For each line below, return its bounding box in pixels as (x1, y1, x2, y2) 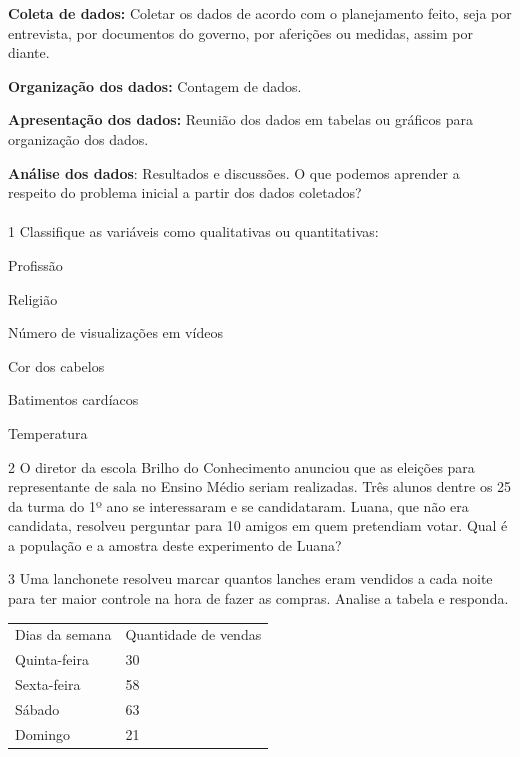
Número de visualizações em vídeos (8, 322, 223, 343)
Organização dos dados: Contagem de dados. (8, 75, 302, 96)
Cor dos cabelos (8, 355, 105, 376)
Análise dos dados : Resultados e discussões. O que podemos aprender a (8, 162, 460, 183)
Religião (8, 288, 58, 309)
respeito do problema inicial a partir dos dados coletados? (8, 182, 362, 203)
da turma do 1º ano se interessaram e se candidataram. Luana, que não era (8, 495, 469, 516)
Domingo (15, 723, 71, 744)
